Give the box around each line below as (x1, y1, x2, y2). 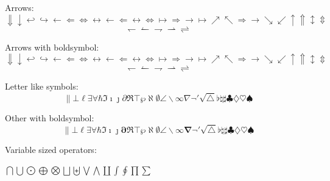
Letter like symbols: (5, 80, 79, 93)
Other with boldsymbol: (5, 111, 94, 124)
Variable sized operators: (5, 143, 97, 155)
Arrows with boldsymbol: (5, 40, 99, 53)
